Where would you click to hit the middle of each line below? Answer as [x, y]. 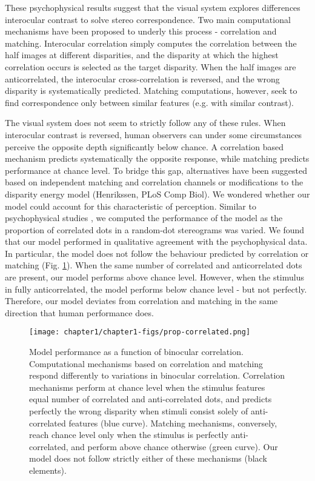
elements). [48, 470]
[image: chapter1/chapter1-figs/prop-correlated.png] [140, 332]
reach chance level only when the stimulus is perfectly [129, 435]
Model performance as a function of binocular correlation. [136, 352]
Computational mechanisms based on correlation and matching [146, 363]
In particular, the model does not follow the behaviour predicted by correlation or [157, 253]
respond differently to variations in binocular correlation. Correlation [157, 375]
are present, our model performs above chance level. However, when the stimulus [154, 277]
